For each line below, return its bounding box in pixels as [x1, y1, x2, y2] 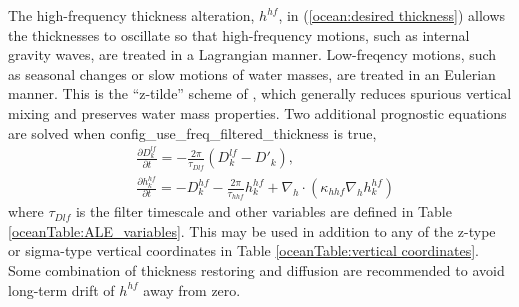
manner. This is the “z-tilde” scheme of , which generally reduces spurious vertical [8, 83, 512, 104]
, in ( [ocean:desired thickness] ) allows [278, 5, 506, 25]
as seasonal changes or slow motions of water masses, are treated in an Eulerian [8, 63, 496, 84]
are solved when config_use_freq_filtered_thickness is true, [8, 122, 377, 143]
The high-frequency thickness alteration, [8, 5, 255, 25]
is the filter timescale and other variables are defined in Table [75, 201, 452, 222]
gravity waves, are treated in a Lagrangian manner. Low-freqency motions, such [8, 44, 497, 65]
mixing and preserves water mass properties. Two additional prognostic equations [8, 102, 507, 123]
